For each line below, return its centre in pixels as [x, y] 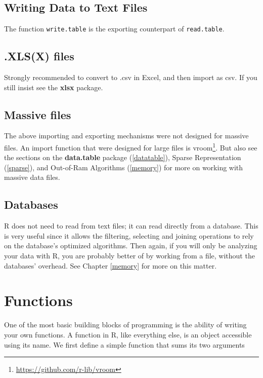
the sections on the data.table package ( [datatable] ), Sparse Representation [123, 157]
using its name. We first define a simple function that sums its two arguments [124, 344]
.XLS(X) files [39, 56]
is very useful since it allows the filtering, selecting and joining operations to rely [129, 235]
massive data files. [32, 177]
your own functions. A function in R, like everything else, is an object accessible [128, 334]
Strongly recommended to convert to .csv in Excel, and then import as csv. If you [131, 77]
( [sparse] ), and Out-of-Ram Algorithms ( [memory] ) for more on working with [124, 167]
